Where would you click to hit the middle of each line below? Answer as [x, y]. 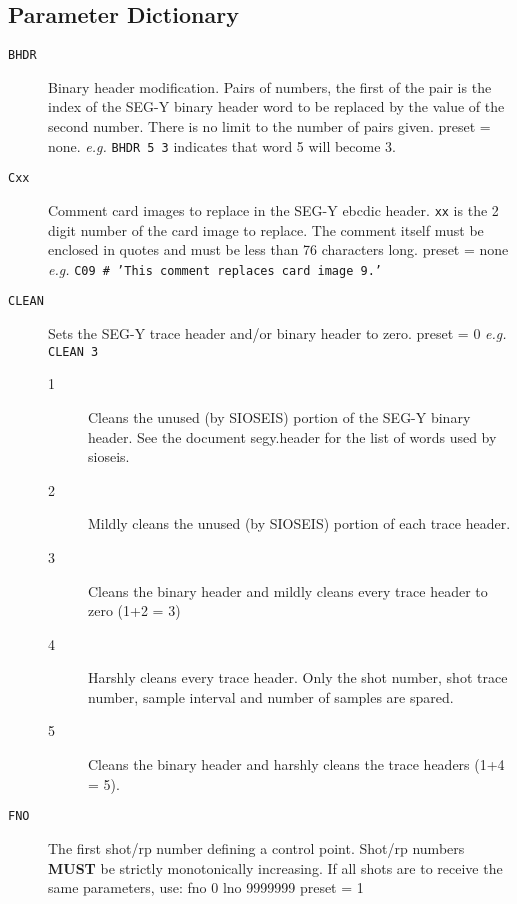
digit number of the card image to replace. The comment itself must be [266, 229]
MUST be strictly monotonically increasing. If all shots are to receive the [275, 867]
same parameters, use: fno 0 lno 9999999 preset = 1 [206, 887]
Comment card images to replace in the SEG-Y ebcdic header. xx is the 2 [273, 209]
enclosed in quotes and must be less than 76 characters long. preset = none [278, 249]
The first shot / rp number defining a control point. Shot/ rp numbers [256, 847]
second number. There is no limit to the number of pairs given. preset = [269, 126]
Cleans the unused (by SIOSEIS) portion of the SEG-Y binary [279, 416]
